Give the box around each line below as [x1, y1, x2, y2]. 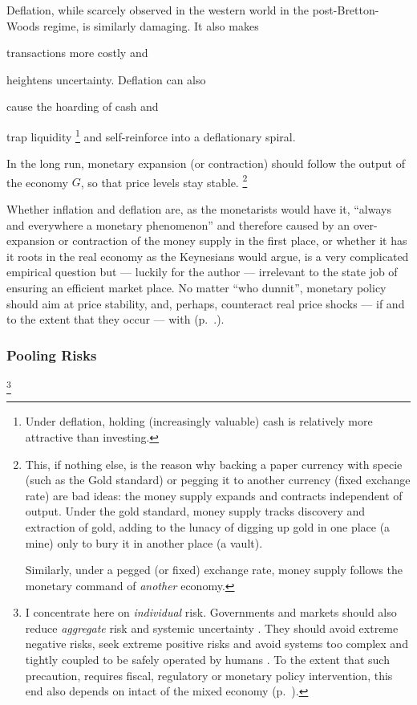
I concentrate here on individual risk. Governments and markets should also [25, 604, 397, 621]
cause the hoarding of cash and [6, 98, 159, 115]
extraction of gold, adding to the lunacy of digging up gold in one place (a [25, 518, 391, 535]
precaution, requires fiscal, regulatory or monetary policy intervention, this [25, 666, 393, 683]
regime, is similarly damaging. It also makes [43, 17, 259, 34]
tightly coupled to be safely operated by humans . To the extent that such [25, 651, 390, 668]
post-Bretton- [312, 2, 379, 18]
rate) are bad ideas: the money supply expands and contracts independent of [25, 487, 403, 503]
